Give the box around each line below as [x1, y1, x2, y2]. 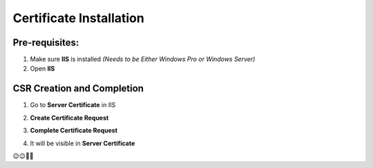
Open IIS [30, 64, 55, 73]
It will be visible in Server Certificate [30, 139, 135, 147]
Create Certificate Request [30, 113, 109, 122]
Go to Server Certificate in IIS [30, 101, 116, 109]
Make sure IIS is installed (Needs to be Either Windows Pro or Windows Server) [30, 55, 256, 64]
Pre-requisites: [12, 37, 79, 48]
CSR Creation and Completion [12, 83, 144, 95]
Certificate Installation [12, 10, 144, 26]
